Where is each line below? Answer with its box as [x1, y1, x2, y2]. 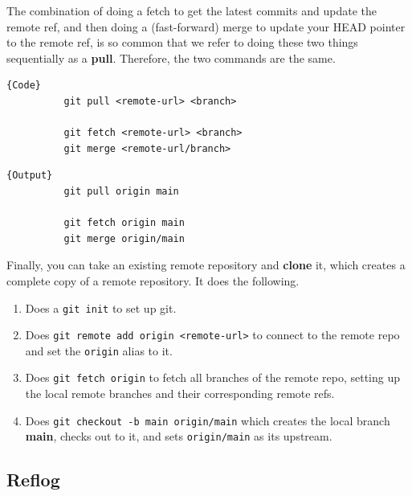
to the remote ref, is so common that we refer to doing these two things [6, 34, 358, 51]
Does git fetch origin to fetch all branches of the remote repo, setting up [25, 369, 401, 386]
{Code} [6, 80, 41, 92]
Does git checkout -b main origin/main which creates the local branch [25, 412, 390, 428]
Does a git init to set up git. [25, 299, 177, 316]
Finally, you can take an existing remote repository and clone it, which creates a [6, 256, 406, 273]
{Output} [6, 170, 53, 182]
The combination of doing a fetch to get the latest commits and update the [6, 2, 377, 18]
